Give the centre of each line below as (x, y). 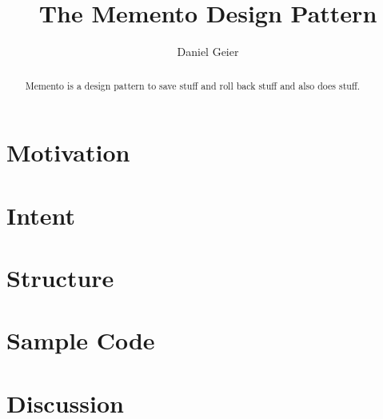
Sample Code (81, 340)
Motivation (68, 152)
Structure (60, 277)
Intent (41, 215)
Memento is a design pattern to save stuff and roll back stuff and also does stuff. (193, 85)
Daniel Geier (208, 52)
